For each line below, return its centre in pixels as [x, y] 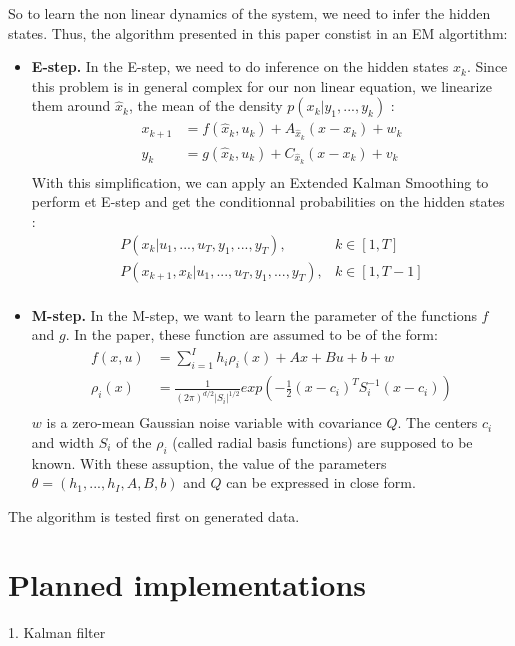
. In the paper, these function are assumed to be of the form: [251, 334]
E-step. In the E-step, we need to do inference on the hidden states [240, 66]
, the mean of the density [205, 105]
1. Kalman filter [57, 632]
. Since [487, 66]
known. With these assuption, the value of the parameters [209, 462]
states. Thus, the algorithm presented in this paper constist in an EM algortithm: [258, 32]
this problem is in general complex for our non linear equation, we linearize [261, 85]
